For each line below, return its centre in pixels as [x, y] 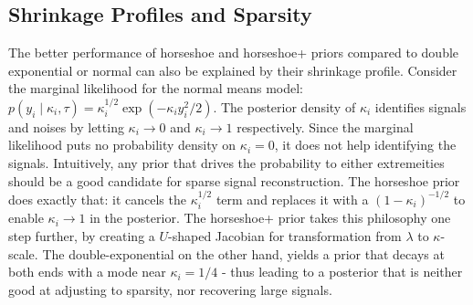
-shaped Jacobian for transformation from [285, 236]
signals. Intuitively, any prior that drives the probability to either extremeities [226, 162]
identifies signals [420, 106]
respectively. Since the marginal [325, 126]
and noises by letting [66, 126]
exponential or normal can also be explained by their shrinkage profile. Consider [233, 70]
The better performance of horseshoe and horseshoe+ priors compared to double [234, 53]
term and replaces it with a [292, 199]
